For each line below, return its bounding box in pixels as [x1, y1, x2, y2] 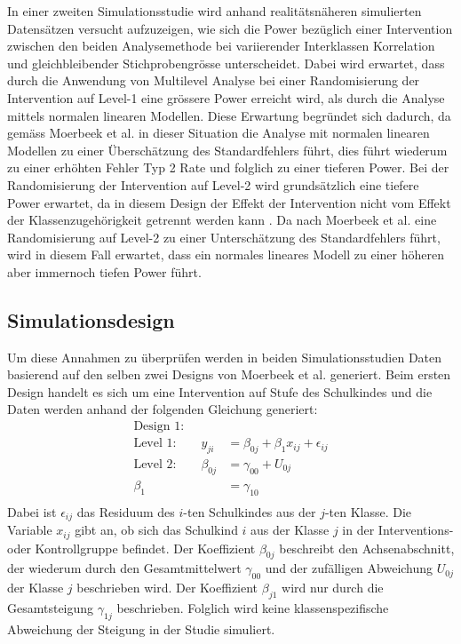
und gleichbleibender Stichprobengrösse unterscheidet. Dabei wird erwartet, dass [7, 53, 445, 72]
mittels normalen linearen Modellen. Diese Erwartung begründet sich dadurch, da [7, 106, 451, 124]
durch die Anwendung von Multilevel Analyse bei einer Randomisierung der [7, 71, 420, 90]
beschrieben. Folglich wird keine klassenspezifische [116, 598, 389, 616]
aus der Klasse [250, 521, 330, 539]
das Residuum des [76, 502, 175, 521]
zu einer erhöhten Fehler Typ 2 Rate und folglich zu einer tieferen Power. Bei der [7, 158, 449, 177]
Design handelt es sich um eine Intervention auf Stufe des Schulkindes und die [7, 382, 433, 401]
